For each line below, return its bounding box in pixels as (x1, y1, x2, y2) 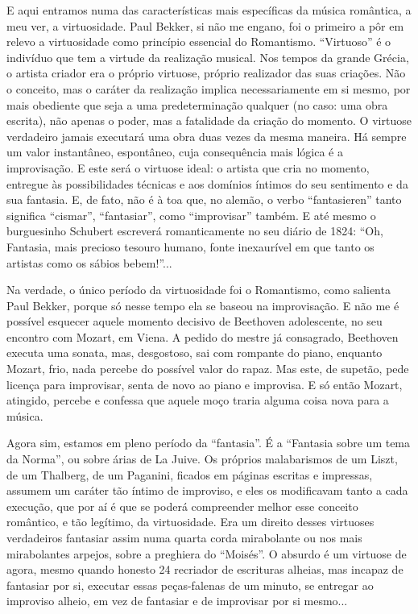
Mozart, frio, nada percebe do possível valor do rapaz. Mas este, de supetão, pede (6, 360, 409, 377)
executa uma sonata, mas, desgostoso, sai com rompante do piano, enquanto (6, 344, 383, 361)
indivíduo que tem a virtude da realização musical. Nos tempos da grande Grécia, (6, 48, 409, 65)
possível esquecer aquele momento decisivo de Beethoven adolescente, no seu (6, 313, 383, 330)
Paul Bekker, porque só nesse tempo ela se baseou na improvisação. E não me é (6, 297, 399, 313)
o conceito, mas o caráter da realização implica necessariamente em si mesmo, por (6, 80, 411, 97)
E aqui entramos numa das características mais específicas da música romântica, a (6, 2, 412, 18)
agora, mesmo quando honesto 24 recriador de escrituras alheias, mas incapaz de (6, 561, 404, 578)
